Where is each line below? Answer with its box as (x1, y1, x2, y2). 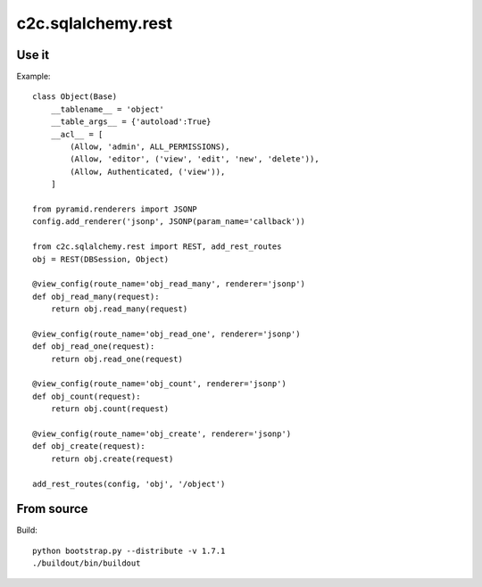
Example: (16, 71, 51, 82)
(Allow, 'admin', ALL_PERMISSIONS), (70, 142, 231, 152)
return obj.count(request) (50, 404, 170, 414)
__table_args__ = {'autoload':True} (50, 117, 212, 127)
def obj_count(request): (32, 391, 141, 401)
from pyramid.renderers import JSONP (32, 203, 198, 214)
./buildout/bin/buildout (32, 558, 141, 568)
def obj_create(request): (32, 442, 146, 451)
